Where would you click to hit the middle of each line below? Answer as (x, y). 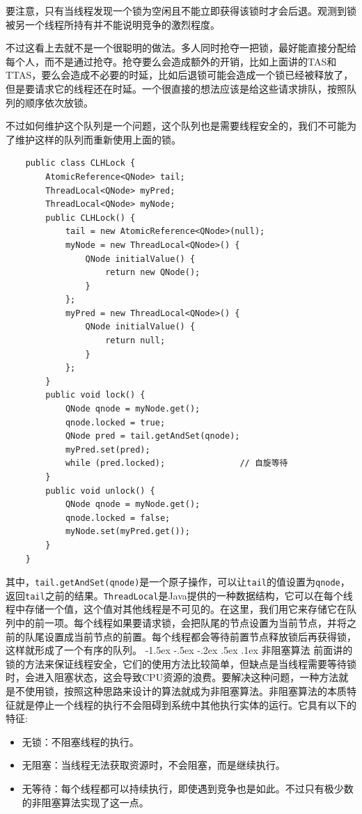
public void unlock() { (100, 491)
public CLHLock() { (90, 218)
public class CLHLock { (80, 163)
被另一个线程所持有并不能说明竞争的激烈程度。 (113, 24)
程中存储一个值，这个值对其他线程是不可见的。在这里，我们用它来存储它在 (176, 609)
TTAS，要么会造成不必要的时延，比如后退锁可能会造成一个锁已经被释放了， (180, 75)
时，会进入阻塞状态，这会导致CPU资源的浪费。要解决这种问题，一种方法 (172, 677)
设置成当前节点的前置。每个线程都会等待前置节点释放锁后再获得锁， (200, 636)
